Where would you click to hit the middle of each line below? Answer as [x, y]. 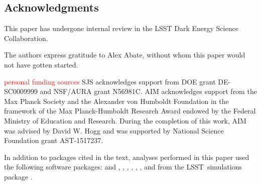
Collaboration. [26, 38]
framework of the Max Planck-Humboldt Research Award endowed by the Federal [130, 111]
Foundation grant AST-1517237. [54, 140]
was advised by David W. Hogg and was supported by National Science [114, 130]
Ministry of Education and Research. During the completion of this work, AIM [125, 120]
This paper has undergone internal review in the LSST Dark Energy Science [121, 28]
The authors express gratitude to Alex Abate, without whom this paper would [125, 55]
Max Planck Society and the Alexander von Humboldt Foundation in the [116, 101]
